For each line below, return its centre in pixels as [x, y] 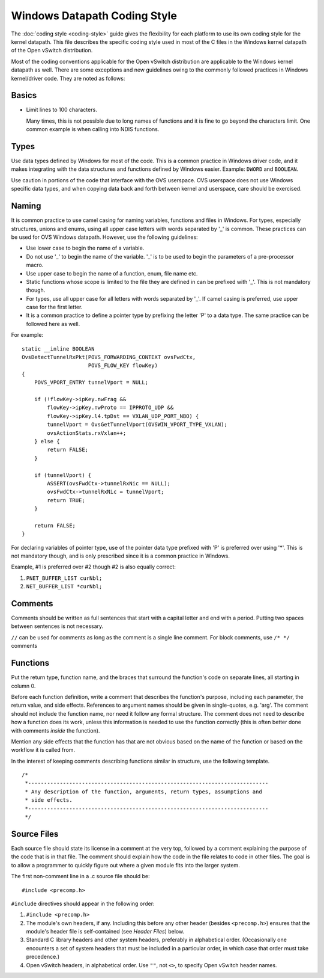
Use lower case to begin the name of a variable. [85, 248]
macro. [35, 265]
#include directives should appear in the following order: [83, 903]
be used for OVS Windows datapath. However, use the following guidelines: [104, 237]
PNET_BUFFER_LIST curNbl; [64, 578]
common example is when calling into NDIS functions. [93, 129]
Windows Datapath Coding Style [94, 16]
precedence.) [43, 957]
